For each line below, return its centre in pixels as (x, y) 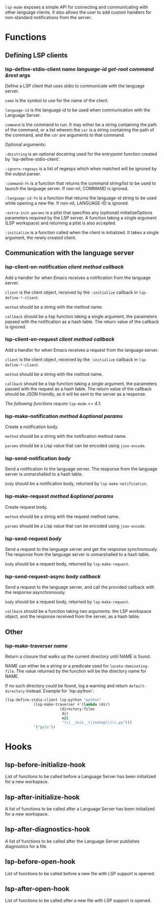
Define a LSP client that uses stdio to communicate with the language (75, 86)
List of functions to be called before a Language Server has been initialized (81, 777)
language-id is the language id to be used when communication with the (78, 110)
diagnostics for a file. (26, 846)
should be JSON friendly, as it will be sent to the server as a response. (76, 394)
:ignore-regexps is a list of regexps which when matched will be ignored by (81, 169)
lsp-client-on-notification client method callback (64, 267)
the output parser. (23, 173)
